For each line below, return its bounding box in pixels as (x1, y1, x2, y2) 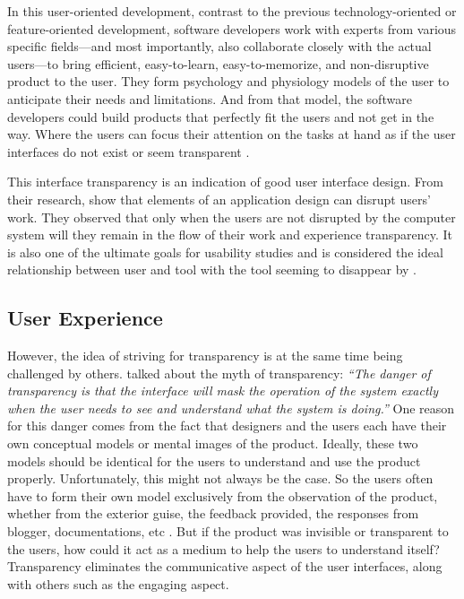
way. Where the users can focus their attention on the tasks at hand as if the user (7, 125, 456, 143)
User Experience (7, 304, 163, 332)
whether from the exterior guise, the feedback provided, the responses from (7, 504, 419, 523)
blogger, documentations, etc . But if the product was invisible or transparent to (7, 522, 449, 541)
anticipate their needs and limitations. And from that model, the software (7, 89, 412, 108)
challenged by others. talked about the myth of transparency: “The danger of (7, 363, 431, 382)
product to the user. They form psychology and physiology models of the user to (7, 72, 450, 91)
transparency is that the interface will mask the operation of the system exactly (7, 381, 438, 400)
